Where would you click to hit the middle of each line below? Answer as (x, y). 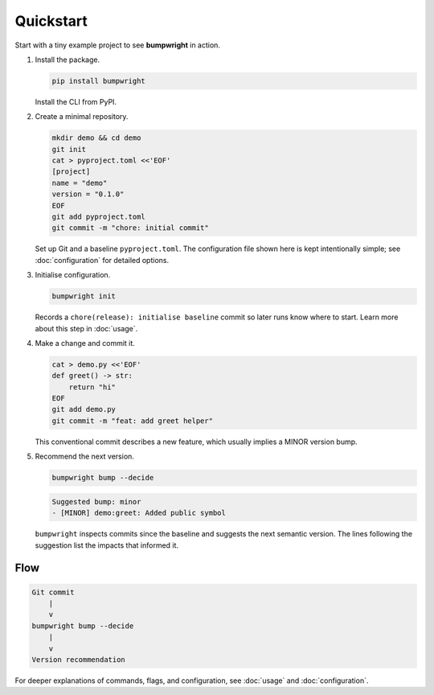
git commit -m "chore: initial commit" (130, 228)
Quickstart (51, 21)
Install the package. (68, 60)
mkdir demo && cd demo (96, 138)
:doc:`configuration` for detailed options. (102, 260)
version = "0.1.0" (88, 194)
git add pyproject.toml (99, 217)
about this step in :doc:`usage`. (86, 328)
